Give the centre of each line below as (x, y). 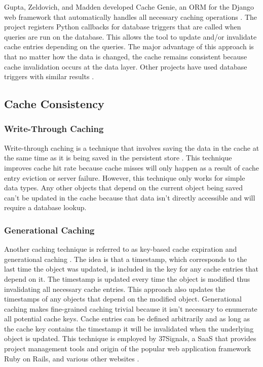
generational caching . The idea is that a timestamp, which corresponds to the (126, 259)
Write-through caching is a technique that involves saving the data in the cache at (132, 147)
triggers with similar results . (49, 76)
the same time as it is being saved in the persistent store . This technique (118, 158)
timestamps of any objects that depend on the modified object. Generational (123, 299)
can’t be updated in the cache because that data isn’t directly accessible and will (130, 197)
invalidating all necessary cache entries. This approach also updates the (115, 289)
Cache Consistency (54, 104)
